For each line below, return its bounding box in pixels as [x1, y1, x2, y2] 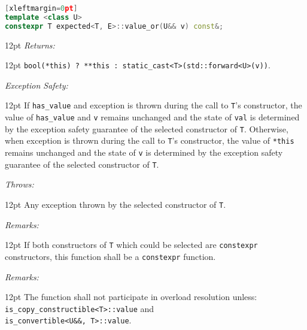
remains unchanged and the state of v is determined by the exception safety [5, 146, 283, 159]
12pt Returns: [5, 38, 55, 51]
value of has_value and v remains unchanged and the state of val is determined [5, 111, 300, 123]
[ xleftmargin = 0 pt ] [5, 4, 78, 13]
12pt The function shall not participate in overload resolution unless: [5, 290, 257, 303]
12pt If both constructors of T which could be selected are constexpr [5, 238, 258, 251]
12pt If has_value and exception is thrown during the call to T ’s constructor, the [5, 99, 302, 111]
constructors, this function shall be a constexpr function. [5, 250, 216, 262]
